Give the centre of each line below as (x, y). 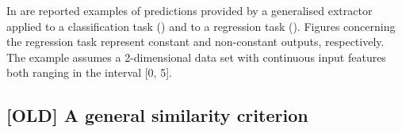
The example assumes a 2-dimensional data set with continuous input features (196, 57)
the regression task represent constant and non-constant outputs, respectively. (195, 42)
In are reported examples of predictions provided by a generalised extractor (190, 10)
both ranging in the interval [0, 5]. (89, 72)
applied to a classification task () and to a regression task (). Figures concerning (201, 26)
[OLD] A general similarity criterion (157, 115)
